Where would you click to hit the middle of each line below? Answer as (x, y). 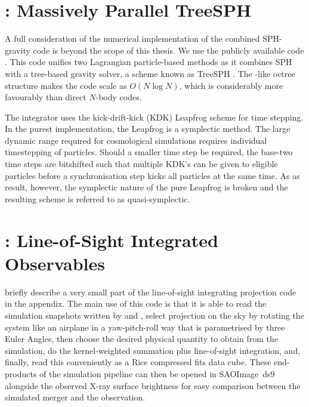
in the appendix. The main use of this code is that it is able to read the (136, 303)
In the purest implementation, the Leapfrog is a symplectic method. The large (148, 129)
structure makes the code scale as (66, 85)
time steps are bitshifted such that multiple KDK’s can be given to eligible (141, 164)
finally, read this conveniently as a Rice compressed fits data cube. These (138, 362)
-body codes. (119, 97)
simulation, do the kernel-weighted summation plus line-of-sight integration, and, (153, 350)
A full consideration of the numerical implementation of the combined (132, 38)
